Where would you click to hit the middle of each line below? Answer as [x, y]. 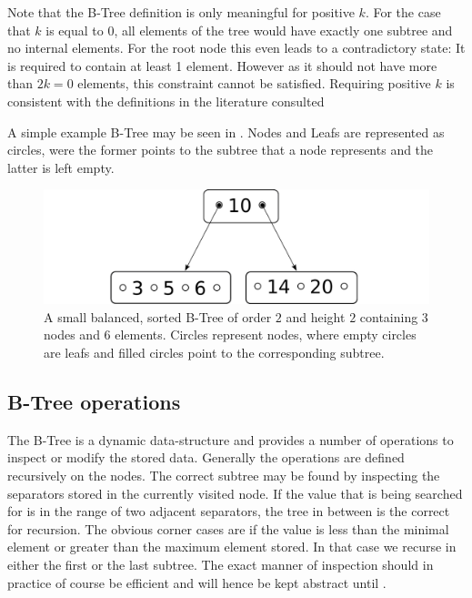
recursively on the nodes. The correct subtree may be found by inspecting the [224, 475]
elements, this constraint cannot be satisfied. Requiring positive [254, 83]
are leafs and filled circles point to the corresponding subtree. [214, 352]
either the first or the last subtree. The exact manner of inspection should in [221, 564]
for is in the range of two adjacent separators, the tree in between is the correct [229, 511]
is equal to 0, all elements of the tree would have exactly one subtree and [249, 30]
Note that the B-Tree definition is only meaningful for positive [181, 12]
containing [389, 316]
